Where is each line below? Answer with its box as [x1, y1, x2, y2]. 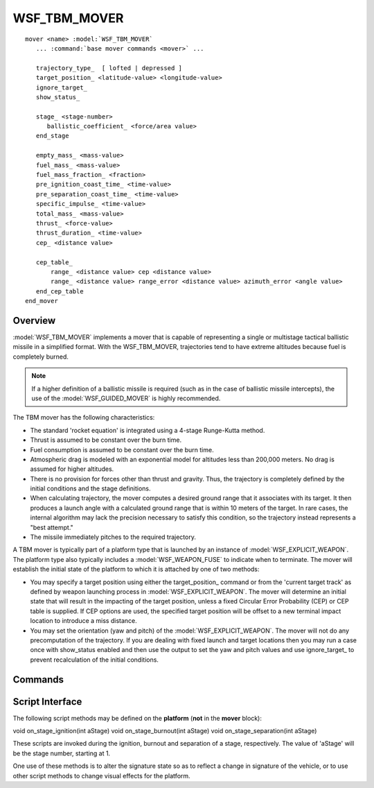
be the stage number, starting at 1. [12, 749, 111, 757]
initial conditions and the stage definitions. [30, 484, 152, 492]
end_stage [35, 132, 69, 140]
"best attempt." [30, 523, 74, 531]
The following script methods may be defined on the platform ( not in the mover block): [12, 714, 262, 722]
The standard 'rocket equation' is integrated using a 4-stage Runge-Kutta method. [30, 426, 265, 434]
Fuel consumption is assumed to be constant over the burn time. [30, 445, 214, 454]
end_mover [25, 297, 58, 305]
